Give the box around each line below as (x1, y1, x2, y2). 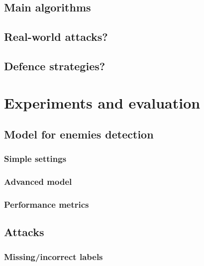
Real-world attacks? (4, 29, 108, 44)
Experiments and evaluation (4, 92, 201, 113)
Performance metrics (4, 198, 89, 211)
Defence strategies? (4, 58, 105, 73)
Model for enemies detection (4, 127, 154, 142)
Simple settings (4, 152, 67, 165)
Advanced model (4, 175, 72, 188)
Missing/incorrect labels (4, 250, 103, 263)
